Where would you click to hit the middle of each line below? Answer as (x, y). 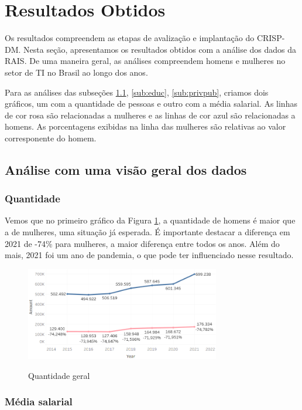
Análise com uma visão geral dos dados (126, 169)
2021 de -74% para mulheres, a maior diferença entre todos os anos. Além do (142, 243)
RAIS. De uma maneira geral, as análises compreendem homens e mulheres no (145, 61)
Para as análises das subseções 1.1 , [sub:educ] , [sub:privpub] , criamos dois (137, 92)
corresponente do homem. (51, 138)
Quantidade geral (59, 375)
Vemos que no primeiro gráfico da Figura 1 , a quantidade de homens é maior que (150, 220)
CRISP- (271, 38)
